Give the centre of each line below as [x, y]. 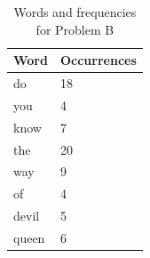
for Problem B [75, 29]
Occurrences [98, 60]
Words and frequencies [75, 12]
